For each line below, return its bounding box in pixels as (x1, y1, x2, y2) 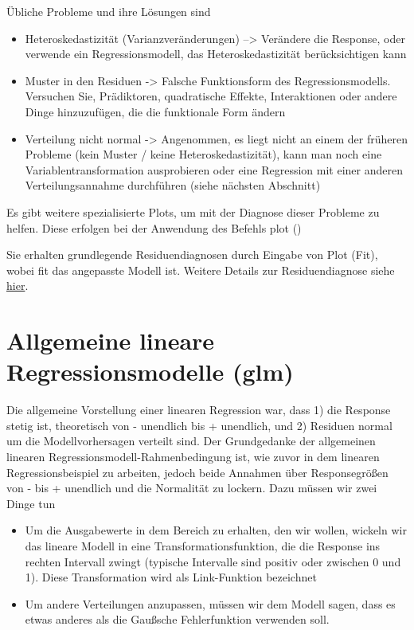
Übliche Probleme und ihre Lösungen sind (6, 3, 211, 19)
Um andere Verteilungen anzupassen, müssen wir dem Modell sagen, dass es (25, 595, 396, 612)
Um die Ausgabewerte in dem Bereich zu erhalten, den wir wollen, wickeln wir (25, 522, 407, 538)
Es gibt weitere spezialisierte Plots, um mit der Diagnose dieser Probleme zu (6, 203, 380, 220)
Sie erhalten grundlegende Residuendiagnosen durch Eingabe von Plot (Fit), (6, 246, 378, 263)
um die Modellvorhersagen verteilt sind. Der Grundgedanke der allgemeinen (6, 432, 376, 449)
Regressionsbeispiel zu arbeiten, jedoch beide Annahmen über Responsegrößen (6, 464, 389, 480)
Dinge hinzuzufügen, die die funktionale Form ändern (25, 103, 286, 119)
